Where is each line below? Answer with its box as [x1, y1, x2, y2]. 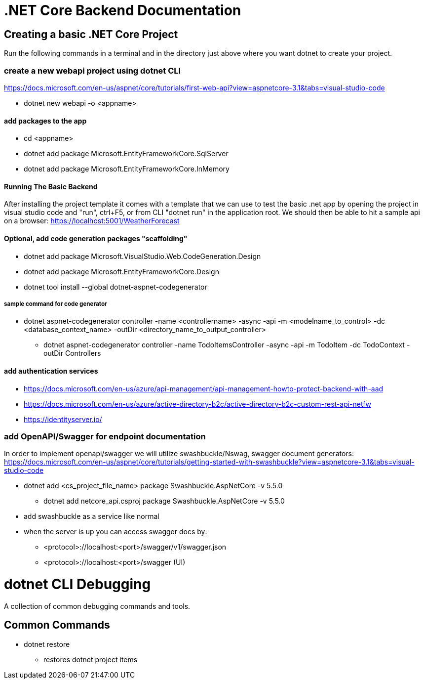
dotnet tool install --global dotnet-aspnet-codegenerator [24, 282, 207, 291]
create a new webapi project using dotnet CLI [4, 65, 181, 76]
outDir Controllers [43, 349, 101, 358]
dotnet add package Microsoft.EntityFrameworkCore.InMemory [24, 165, 230, 173]
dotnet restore [24, 640, 70, 648]
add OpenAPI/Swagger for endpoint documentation [4, 431, 206, 441]
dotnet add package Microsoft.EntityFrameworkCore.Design [24, 267, 219, 276]
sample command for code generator [4, 300, 107, 307]
